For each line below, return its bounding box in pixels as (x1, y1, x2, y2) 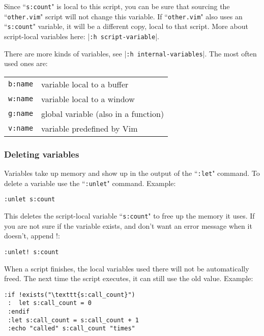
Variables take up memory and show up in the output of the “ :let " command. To (4, 168, 260, 178)
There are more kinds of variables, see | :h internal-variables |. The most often (4, 48, 257, 58)
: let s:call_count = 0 (8, 299, 92, 307)
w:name (8, 95, 34, 103)
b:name (8, 80, 34, 88)
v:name (8, 124, 34, 133)
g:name (8, 109, 34, 118)
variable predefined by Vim (41, 122, 138, 134)
